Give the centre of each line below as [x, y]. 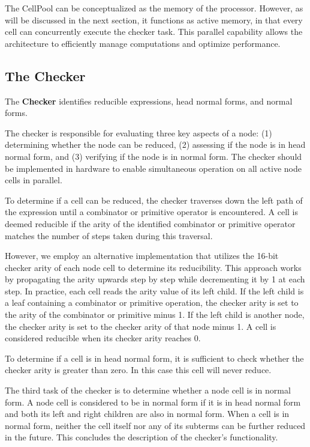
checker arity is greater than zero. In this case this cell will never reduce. [138, 370]
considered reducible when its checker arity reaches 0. [103, 338]
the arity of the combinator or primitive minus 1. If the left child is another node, [155, 315]
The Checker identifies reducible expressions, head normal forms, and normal [149, 101]
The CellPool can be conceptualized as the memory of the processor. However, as [154, 8]
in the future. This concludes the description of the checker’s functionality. [142, 437]
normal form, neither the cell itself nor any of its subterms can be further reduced [155, 425]
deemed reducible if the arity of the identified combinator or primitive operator [150, 223]
